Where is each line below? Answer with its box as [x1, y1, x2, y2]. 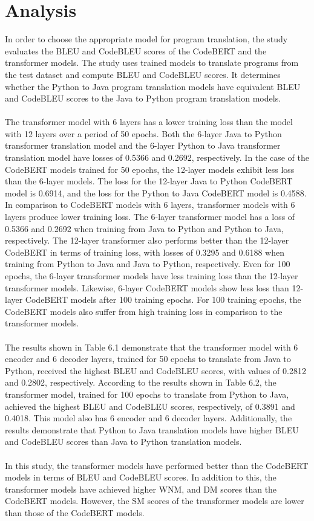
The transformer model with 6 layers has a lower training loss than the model [5, 115, 293, 128]
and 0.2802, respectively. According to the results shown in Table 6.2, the [5, 376, 276, 389]
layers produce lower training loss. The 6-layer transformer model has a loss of [5, 210, 295, 223]
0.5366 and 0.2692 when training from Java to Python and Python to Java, [5, 222, 284, 235]
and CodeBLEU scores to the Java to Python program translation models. [5, 92, 281, 105]
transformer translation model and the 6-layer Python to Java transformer [5, 139, 281, 152]
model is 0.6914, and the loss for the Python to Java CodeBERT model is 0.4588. [5, 186, 307, 199]
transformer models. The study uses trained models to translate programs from [5, 56, 299, 69]
